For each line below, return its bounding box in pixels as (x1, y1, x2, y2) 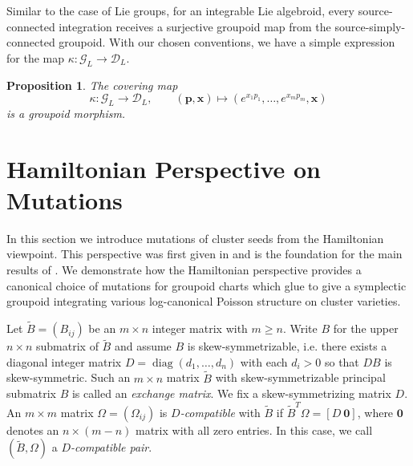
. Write (282, 320, 318, 337)
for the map (6, 49, 64, 66)
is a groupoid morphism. (6, 104, 126, 121)
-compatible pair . (71, 439, 152, 456)
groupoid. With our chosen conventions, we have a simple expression (59, 34, 395, 51)
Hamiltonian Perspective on (6, 152, 321, 184)
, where (357, 403, 394, 420)
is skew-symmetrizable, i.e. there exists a (187, 338, 387, 355)
